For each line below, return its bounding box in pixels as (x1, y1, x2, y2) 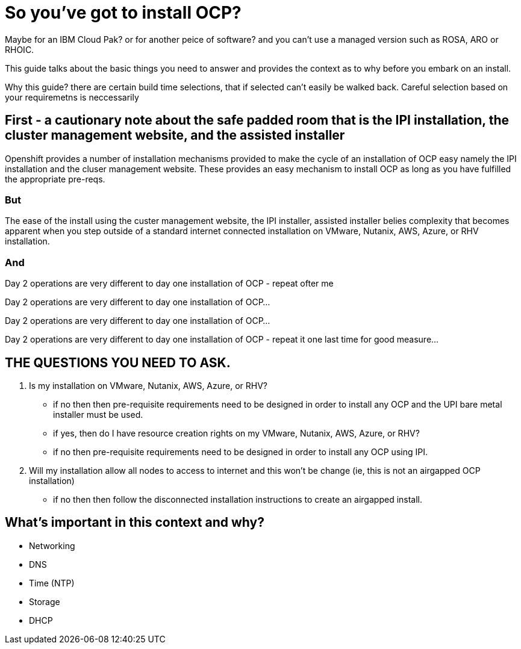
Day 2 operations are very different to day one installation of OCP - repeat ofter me (5, 278, 334, 289)
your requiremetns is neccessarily (5, 92, 139, 102)
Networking (29, 540, 75, 551)
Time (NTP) (29, 577, 75, 588)
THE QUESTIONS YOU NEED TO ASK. (5, 355, 231, 370)
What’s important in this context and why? (5, 515, 264, 530)
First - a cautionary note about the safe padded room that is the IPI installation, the (5, 113, 510, 128)
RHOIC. (5, 44, 34, 55)
